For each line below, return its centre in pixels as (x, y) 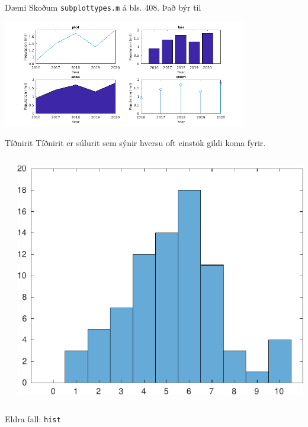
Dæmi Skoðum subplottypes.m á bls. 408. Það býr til (103, 7)
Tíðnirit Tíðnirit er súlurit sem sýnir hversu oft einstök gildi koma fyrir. (135, 143)
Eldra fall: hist (33, 419)
